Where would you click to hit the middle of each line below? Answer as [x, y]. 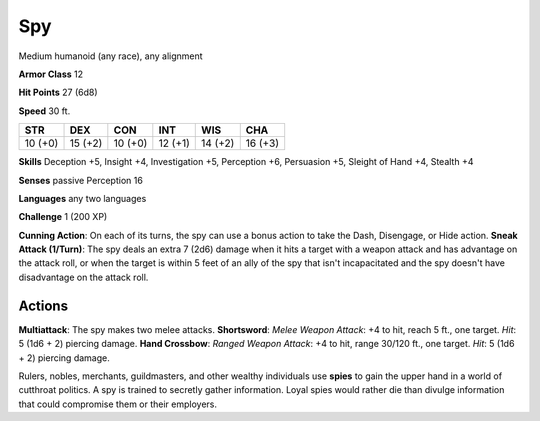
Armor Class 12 [51, 74]
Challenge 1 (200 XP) [63, 217]
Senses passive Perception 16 [81, 180]
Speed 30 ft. [44, 111]
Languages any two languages [82, 198]
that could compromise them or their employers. [118, 404]
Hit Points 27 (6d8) [58, 92]
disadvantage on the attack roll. [83, 277]
